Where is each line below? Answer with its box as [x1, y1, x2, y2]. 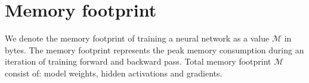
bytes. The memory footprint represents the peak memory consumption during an [5, 43, 304, 56]
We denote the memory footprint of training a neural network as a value [5, 32, 270, 44]
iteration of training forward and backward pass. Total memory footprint [5, 55, 271, 68]
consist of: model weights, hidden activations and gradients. [5, 66, 223, 79]
